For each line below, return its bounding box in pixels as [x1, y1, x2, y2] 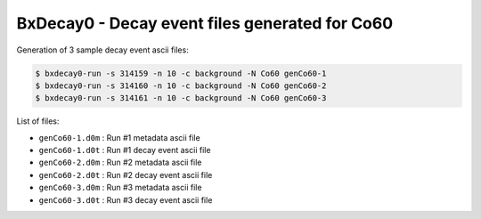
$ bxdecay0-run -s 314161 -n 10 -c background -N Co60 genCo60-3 [35, 93, 327, 103]
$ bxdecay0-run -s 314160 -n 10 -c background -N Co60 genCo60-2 [35, 80, 327, 91]
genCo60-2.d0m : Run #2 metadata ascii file [38, 157, 202, 168]
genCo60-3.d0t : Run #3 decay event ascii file [38, 194, 213, 205]
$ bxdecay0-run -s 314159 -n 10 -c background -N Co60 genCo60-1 [35, 68, 327, 78]
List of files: [16, 116, 60, 126]
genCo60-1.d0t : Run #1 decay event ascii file [38, 145, 211, 156]
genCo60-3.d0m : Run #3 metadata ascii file [38, 182, 202, 193]
